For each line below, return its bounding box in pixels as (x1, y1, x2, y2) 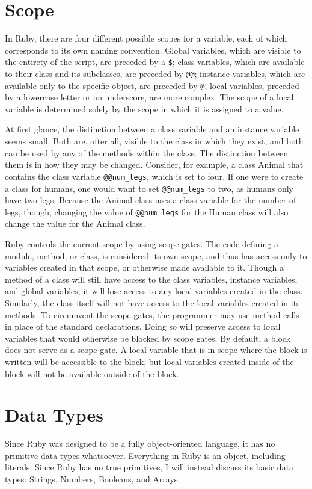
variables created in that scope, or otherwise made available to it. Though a (5, 261, 284, 274)
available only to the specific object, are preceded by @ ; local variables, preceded (5, 79, 299, 91)
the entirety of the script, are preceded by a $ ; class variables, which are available (5, 55, 305, 68)
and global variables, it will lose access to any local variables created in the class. (5, 284, 303, 297)
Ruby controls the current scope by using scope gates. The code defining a (5, 238, 278, 250)
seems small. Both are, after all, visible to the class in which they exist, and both (5, 135, 304, 147)
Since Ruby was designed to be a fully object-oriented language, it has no (5, 437, 275, 450)
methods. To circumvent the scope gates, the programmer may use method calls (5, 308, 299, 321)
